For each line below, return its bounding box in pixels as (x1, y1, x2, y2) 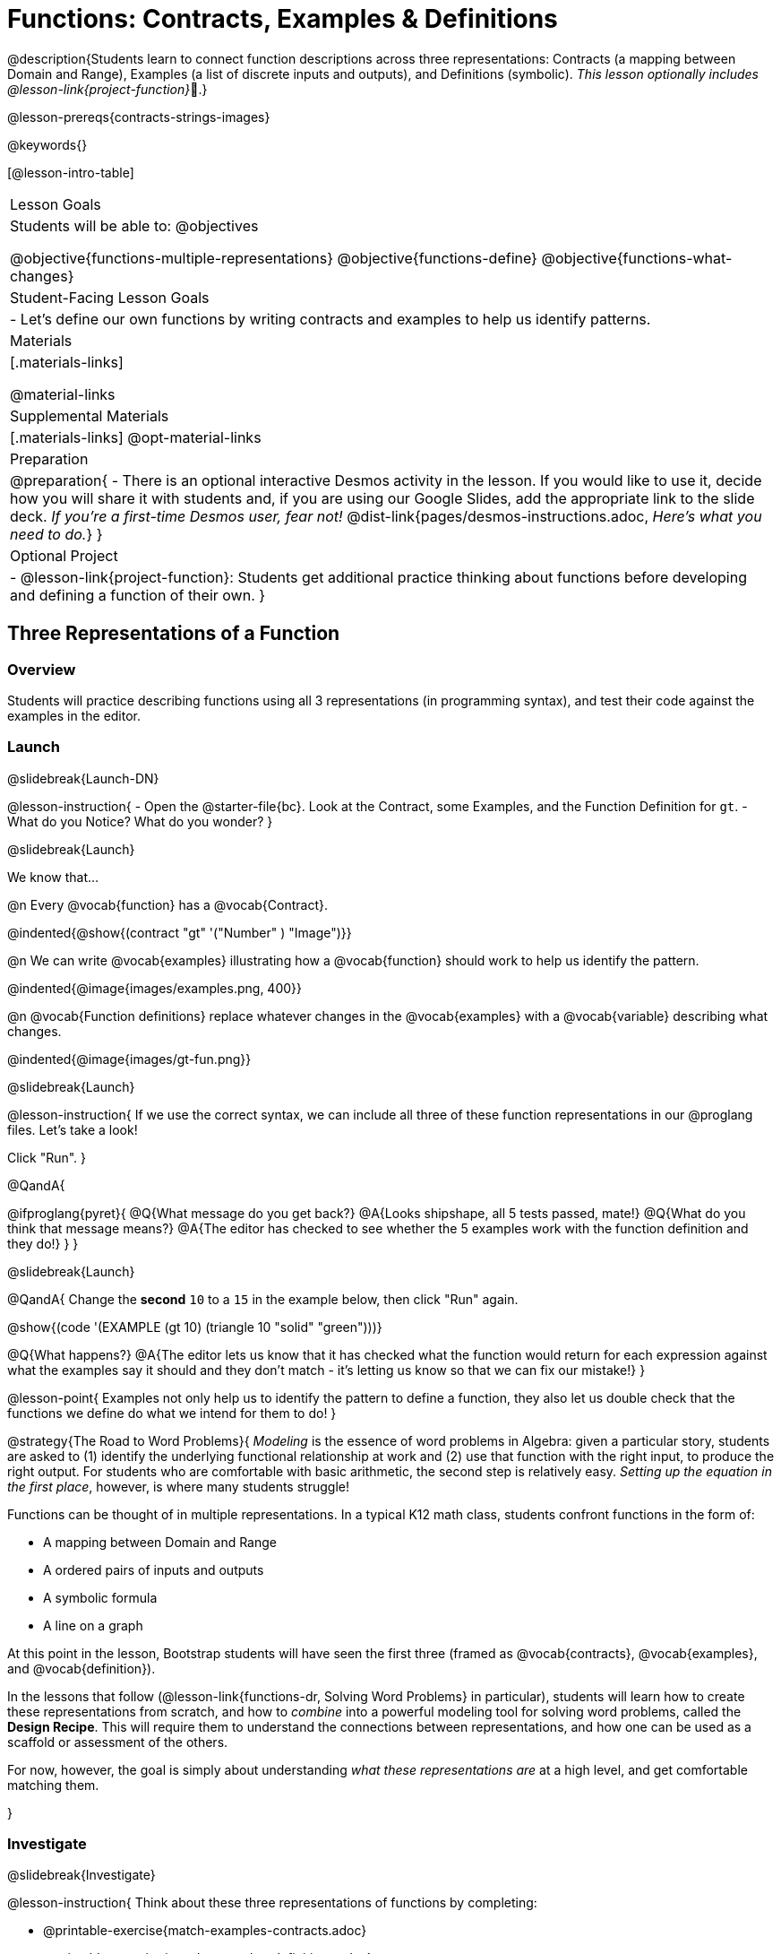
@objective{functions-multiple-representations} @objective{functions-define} (10, 248, 537, 267)
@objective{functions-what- (541, 248, 733, 267)
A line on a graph (43, 1617, 143, 1633)
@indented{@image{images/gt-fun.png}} (7, 1050, 252, 1067)
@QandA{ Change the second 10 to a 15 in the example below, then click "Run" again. (7, 1291, 519, 1307)
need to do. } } (10, 524, 103, 543)
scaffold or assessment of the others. (7, 1734, 228, 1750)
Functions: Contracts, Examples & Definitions (7, 4, 558, 34)
